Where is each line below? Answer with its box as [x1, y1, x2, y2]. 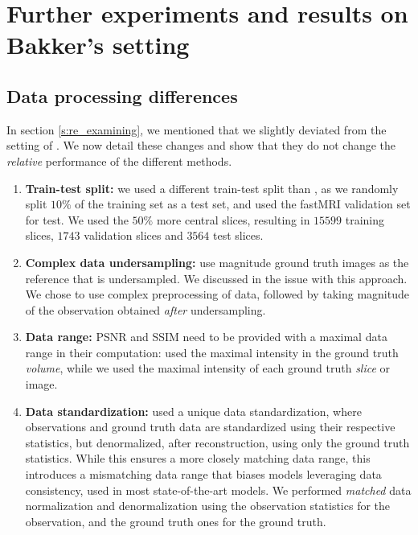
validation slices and [84, 227, 183, 244]
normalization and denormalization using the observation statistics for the [25, 497, 391, 514]
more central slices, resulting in [156, 211, 310, 228]
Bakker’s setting [6, 28, 190, 61]
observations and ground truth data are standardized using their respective [25, 418, 395, 435]
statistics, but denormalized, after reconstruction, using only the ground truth [25, 434, 410, 451]
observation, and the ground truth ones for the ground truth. [25, 512, 326, 529]
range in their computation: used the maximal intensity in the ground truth [25, 344, 399, 360]
